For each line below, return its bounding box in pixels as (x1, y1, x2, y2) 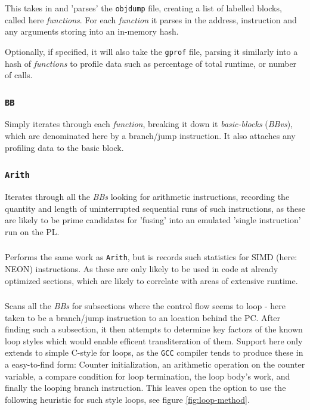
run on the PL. (5, 225, 60, 238)
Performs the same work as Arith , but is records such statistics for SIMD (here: (5, 251, 297, 263)
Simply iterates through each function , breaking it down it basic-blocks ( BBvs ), (5, 118, 293, 130)
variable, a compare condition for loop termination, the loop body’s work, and (5, 369, 290, 382)
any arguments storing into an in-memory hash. (5, 25, 179, 38)
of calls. (5, 69, 33, 81)
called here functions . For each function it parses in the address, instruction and (5, 13, 297, 26)
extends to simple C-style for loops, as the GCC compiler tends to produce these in (5, 346, 303, 359)
